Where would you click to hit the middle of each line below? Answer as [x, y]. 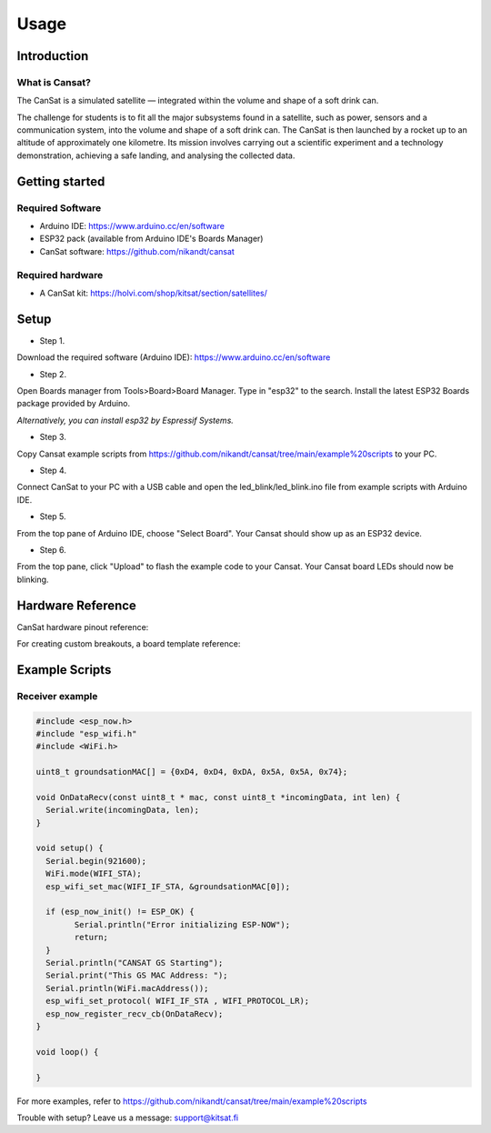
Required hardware [60, 275]
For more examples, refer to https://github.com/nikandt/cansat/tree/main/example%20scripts [192, 1101]
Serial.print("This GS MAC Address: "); [137, 976]
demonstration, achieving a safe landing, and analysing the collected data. [156, 155]
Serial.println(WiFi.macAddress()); [127, 988]
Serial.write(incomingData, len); [123, 810]
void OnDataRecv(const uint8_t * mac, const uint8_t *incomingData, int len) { [218, 797]
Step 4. [53, 470]
